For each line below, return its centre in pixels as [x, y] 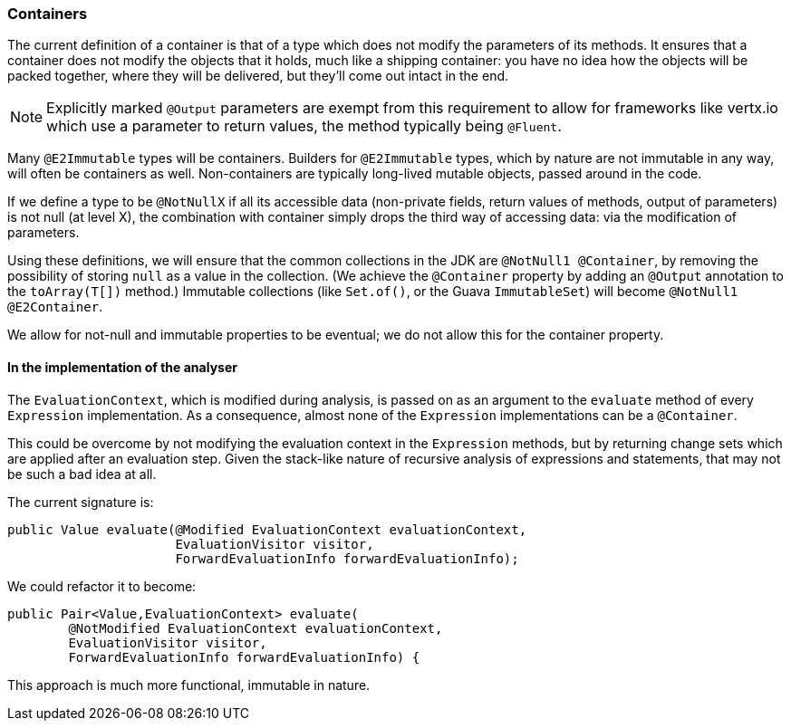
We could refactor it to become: [102, 586]
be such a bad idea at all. [82, 474]
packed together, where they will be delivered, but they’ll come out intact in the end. [258, 76]
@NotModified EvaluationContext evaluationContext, [256, 628]
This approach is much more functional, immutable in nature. [189, 685]
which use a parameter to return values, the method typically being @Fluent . [304, 126]
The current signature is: [81, 502]
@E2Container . [55, 307]
